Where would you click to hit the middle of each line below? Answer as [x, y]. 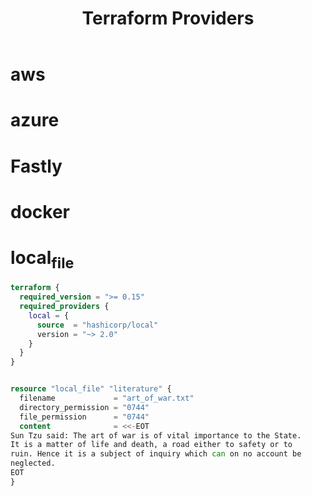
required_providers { [64, 307]
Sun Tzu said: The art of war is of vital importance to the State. [156, 435]
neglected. [33, 463]
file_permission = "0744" [84, 417]
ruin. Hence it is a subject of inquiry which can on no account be [156, 454]
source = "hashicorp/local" [97, 325]
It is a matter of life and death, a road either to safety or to [151, 445]
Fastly [36, 166]
